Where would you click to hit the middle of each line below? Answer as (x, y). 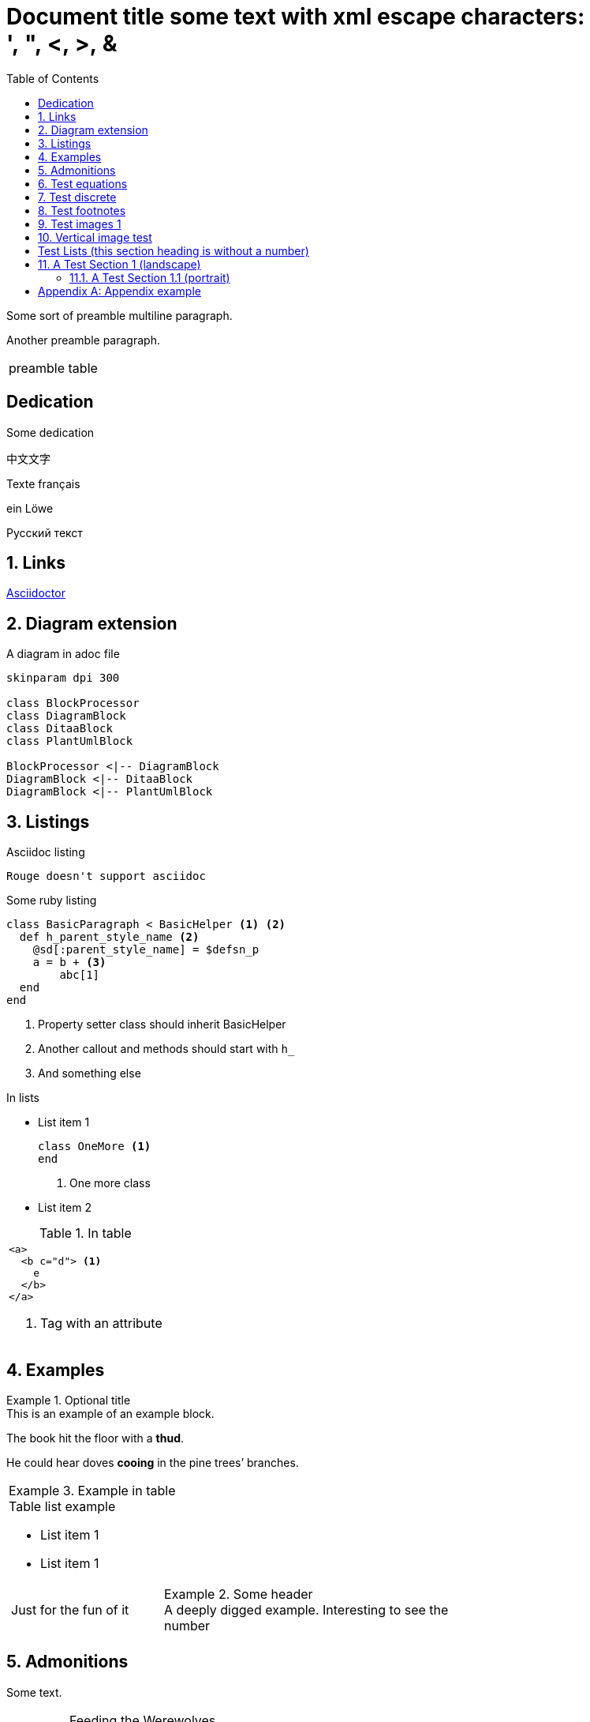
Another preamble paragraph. (83, 340)
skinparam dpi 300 (63, 678)
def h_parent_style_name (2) (109, 937)
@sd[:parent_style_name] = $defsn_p (146, 950)
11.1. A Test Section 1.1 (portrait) (150, 277)
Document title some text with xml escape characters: (296, 17)
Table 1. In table (85, 1233)
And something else (90, 1073)
